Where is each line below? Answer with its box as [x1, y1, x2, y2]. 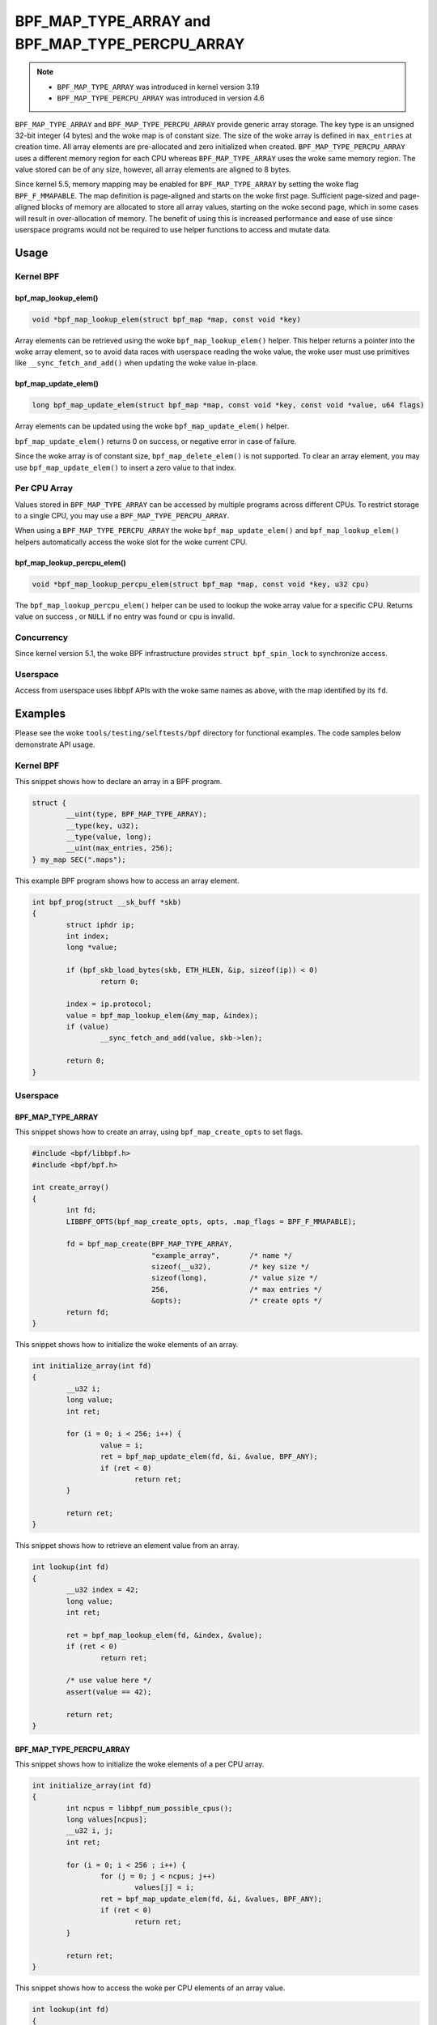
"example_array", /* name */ [151, 1251, 293, 1260]
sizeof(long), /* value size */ [151, 1273, 319, 1283]
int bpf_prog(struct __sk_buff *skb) [32, 897, 182, 906]
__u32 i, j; [66, 1827, 113, 1835]
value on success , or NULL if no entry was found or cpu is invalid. [15, 612, 235, 621]
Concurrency [15, 632, 69, 643]
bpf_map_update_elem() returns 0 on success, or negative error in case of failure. [15, 436, 297, 446]
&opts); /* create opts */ [151, 1296, 323, 1306]
